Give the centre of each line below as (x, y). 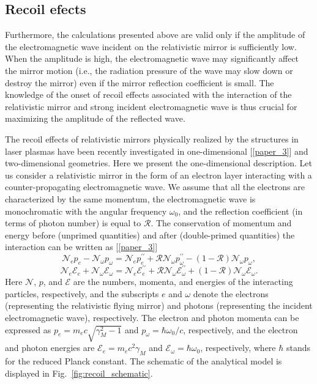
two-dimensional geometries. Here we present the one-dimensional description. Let (158, 163)
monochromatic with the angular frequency (86, 211)
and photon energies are (50, 348)
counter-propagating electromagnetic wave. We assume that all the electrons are (155, 187)
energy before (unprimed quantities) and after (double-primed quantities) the (150, 234)
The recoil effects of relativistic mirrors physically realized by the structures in (152, 138)
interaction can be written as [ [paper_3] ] (81, 247)
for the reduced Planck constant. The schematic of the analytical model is (144, 361)
